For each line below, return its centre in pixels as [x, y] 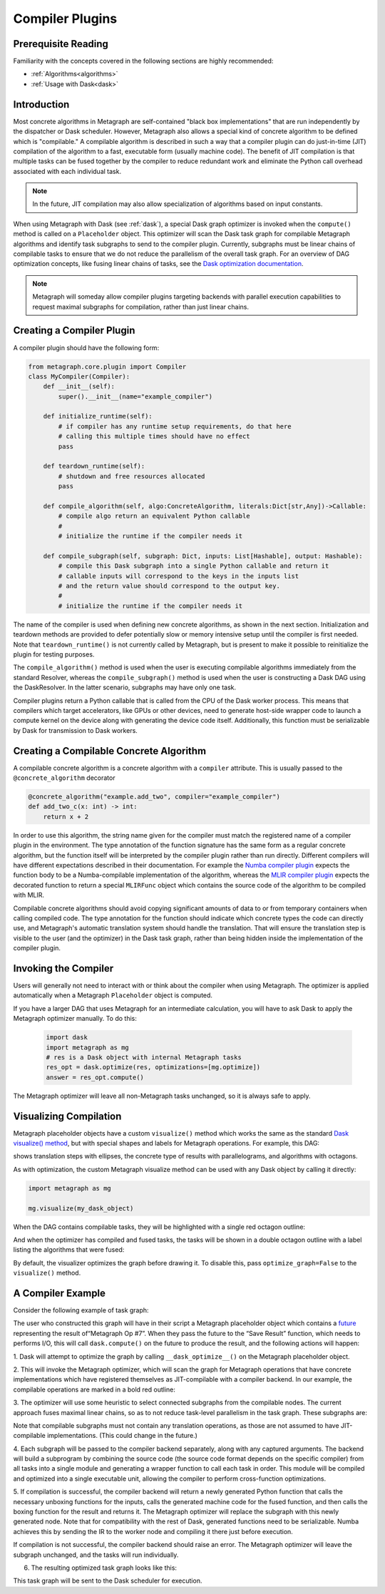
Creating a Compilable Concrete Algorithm [110, 751]
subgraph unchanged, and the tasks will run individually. [96, 1555]
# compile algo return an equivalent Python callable [154, 516]
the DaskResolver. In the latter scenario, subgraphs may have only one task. [125, 687]
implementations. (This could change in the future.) [122, 1436]
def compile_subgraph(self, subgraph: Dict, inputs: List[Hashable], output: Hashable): [203, 556]
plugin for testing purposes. [54, 654]
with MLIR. [29, 895]
